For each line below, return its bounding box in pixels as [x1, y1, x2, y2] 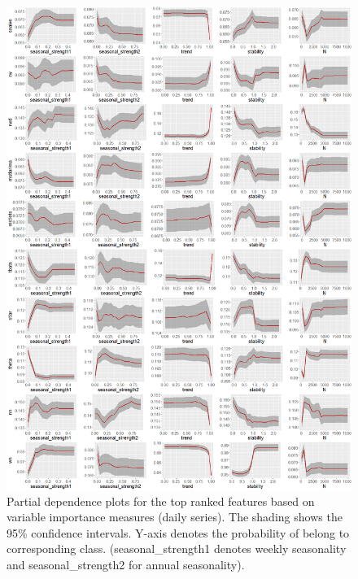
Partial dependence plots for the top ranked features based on [7, 492, 315, 509]
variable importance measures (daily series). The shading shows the [7, 508, 343, 525]
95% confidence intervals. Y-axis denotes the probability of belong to [7, 524, 350, 541]
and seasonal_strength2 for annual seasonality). [7, 555, 245, 572]
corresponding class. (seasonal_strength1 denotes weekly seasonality [7, 540, 347, 557]
